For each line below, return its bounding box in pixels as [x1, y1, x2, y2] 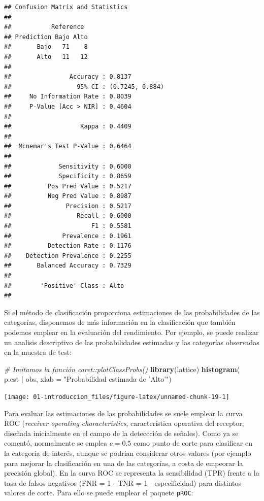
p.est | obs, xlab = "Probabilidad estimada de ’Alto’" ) [4, 374, 172, 384]
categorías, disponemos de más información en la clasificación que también [4, 317, 236, 327]
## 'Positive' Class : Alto [4, 282, 124, 289]
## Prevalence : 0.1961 [4, 232, 131, 240]
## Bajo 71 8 [4, 43, 88, 51]
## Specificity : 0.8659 [4, 173, 131, 180]
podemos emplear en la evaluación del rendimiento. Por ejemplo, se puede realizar [4, 327, 259, 337]
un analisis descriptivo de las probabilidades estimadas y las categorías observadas [4, 337, 259, 347]
